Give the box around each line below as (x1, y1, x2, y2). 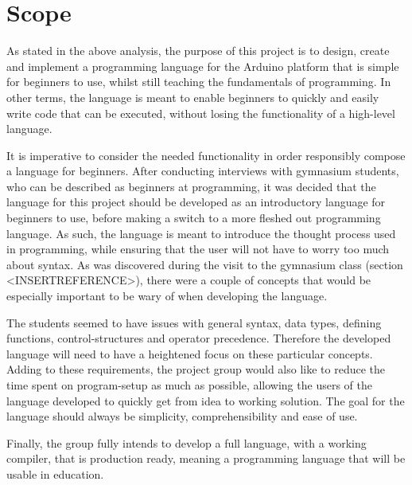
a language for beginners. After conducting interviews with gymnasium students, (6, 162, 399, 179)
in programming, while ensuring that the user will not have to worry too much (6, 241, 390, 257)
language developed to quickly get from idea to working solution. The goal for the (6, 392, 405, 409)
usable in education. (6, 465, 104, 482)
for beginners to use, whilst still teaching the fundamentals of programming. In (6, 73, 391, 90)
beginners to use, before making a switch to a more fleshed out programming (6, 209, 381, 226)
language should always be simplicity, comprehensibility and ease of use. (6, 408, 358, 424)
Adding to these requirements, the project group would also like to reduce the (6, 361, 386, 377)
